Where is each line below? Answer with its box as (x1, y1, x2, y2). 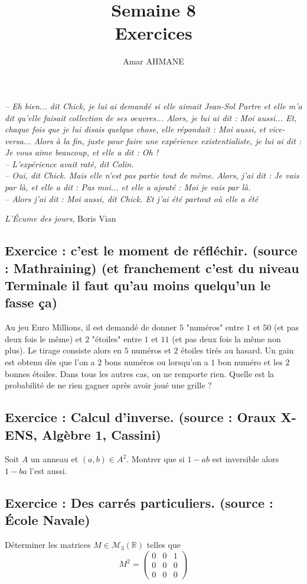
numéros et (131, 344, 171, 356)
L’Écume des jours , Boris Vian (5, 212, 116, 225)
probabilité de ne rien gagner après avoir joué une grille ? (5, 379, 212, 391)
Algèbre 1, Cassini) (41, 425, 161, 443)
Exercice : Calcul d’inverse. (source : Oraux (5, 408, 276, 426)
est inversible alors (212, 453, 279, 465)
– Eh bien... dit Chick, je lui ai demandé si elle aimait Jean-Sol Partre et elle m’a (5, 99, 302, 112)
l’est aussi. (30, 464, 67, 476)
